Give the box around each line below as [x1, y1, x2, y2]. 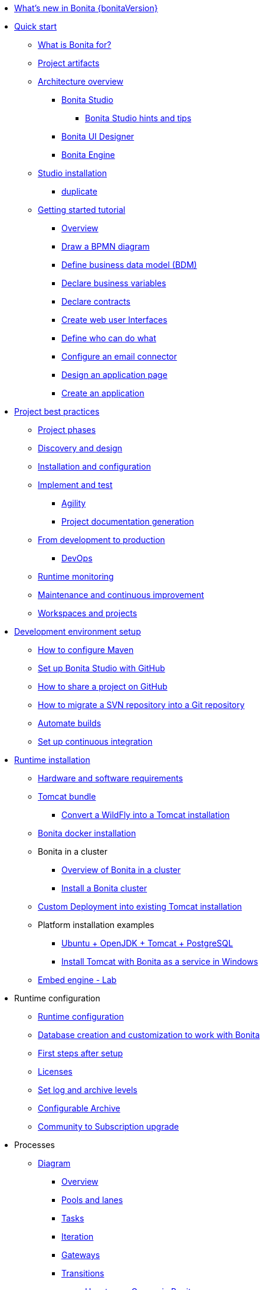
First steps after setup [38, 1048, 123, 1058]
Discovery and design [38, 443, 123, 453]
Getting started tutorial [38, 205, 126, 215]
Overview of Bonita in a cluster [61, 865, 181, 875]
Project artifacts [38, 58, 100, 68]
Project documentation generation [61, 516, 194, 526]
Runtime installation [14, 755, 90, 765]
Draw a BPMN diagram [61, 241, 150, 251]
